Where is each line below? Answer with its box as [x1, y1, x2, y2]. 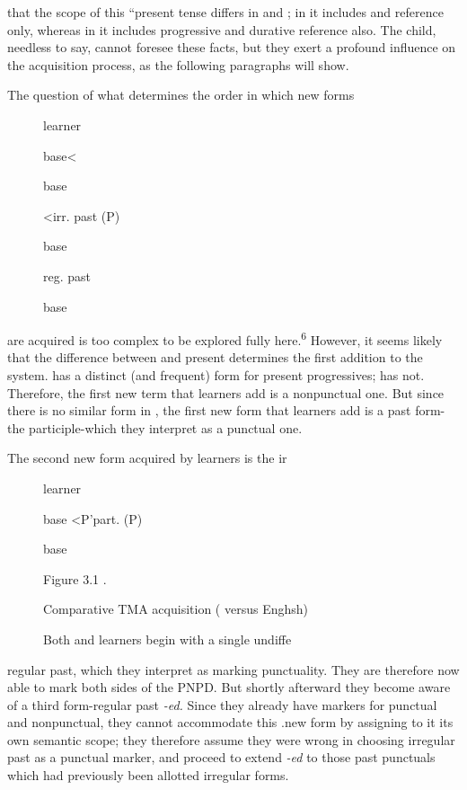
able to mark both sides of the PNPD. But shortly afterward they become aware [7, 678, 451, 697]
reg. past [43, 266, 92, 285]
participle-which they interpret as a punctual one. [29, 418, 303, 437]
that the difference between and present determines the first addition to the [7, 348, 423, 367]
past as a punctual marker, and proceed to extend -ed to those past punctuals [7, 748, 436, 767]
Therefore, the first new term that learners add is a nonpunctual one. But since [7, 383, 445, 402]
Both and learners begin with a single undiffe [43, 629, 292, 648]
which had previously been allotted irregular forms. [7, 766, 289, 785]
